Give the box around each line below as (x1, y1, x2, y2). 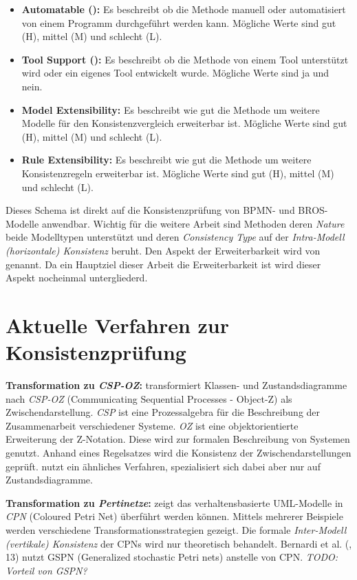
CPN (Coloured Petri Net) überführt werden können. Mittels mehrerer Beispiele (6, 509, 343, 523)
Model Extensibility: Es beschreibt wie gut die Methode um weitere (21, 102, 320, 117)
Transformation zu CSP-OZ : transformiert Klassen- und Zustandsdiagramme (6, 378, 347, 392)
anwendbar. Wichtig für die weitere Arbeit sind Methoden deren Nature (41, 216, 345, 230)
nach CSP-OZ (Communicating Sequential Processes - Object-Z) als (6, 391, 292, 406)
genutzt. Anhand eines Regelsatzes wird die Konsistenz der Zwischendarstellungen (6, 445, 351, 459)
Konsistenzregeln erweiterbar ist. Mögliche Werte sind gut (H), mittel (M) (21, 166, 334, 180)
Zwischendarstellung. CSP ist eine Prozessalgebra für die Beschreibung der (6, 405, 321, 419)
